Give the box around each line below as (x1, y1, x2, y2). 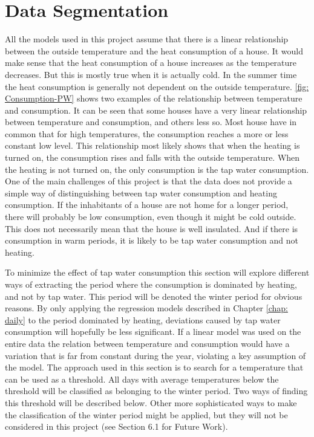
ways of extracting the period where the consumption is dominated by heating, (5, 278, 297, 290)
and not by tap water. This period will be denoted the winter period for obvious (5, 290, 303, 302)
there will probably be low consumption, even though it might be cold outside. (5, 210, 296, 223)
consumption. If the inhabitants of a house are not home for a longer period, (5, 198, 289, 211)
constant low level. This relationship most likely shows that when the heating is (5, 139, 300, 152)
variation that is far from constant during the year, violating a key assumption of (5, 349, 306, 361)
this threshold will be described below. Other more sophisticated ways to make (5, 396, 297, 409)
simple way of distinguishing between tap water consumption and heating (5, 186, 277, 199)
